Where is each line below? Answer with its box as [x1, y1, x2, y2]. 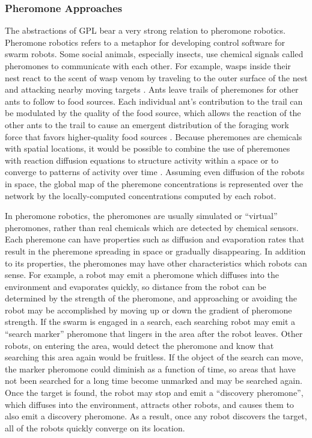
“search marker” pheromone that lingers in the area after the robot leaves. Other [5, 327, 303, 340]
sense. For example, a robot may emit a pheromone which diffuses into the [5, 268, 279, 281]
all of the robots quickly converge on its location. [5, 421, 185, 434]
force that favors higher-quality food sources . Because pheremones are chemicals [5, 130, 302, 143]
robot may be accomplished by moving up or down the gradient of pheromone [5, 303, 292, 316]
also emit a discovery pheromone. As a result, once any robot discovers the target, [5, 410, 307, 422]
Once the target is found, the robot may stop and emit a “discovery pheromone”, [5, 386, 304, 399]
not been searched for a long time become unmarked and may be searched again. [5, 374, 302, 387]
